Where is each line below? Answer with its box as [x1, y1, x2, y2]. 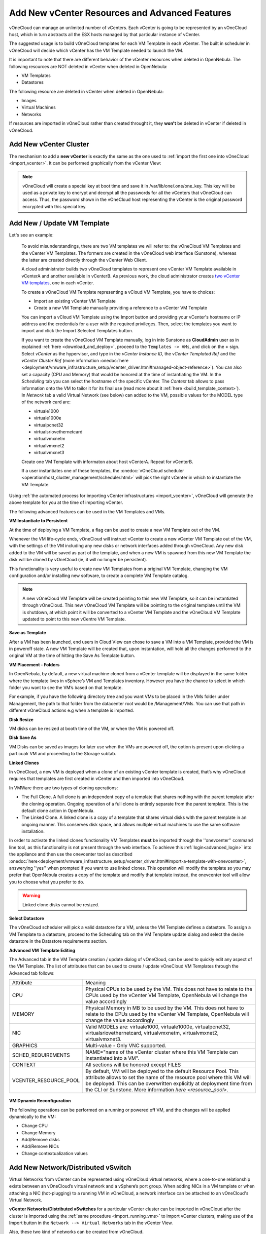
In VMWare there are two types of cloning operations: [9, 785, 118, 791]
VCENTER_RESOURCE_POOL [12, 1077, 80, 1084]
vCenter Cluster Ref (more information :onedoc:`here [21, 358, 129, 364]
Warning [22, 892, 40, 898]
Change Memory [21, 1129, 56, 1135]
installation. [21, 828, 45, 834]
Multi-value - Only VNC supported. [85, 1042, 166, 1049]
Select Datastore [9, 915, 44, 921]
